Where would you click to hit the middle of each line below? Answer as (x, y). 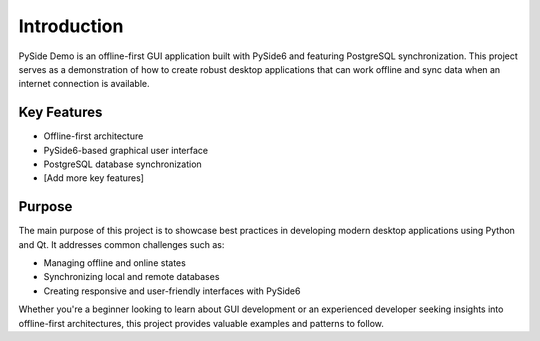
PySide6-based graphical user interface (126, 150)
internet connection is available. (84, 84)
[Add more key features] (94, 178)
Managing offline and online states (115, 263)
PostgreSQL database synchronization (122, 164)
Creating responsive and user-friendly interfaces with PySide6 (172, 291)
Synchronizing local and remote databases (131, 277)
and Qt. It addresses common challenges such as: (121, 244)
